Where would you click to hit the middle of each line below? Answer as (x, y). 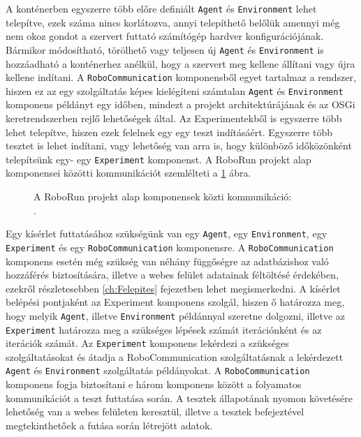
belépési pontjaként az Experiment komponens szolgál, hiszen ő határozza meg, (175, 302)
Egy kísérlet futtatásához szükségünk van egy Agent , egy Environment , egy (167, 234)
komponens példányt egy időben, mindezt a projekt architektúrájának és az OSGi (180, 104)
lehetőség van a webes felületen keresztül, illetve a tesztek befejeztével (155, 412)
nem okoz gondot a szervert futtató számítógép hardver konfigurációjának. (165, 36)
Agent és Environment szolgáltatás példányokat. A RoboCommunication (158, 370)
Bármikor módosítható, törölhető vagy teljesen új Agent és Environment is (165, 49)
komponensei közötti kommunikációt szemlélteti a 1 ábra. (128, 173)
